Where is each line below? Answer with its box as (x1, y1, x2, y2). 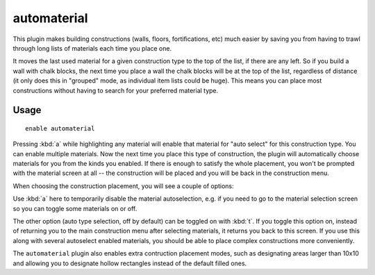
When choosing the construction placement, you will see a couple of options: (12, 181, 234, 190)
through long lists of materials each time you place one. (12, 44, 172, 52)
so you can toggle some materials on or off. (12, 204, 137, 212)
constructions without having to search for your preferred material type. (12, 86, 219, 94)
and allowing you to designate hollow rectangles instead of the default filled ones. (12, 259, 247, 267)
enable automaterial (25, 124, 95, 132)
